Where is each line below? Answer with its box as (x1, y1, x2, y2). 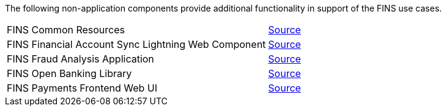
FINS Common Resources (7, 24, 125, 36)
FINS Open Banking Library (7, 67, 132, 79)
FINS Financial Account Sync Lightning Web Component (7, 38, 266, 50)
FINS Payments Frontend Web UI (7, 82, 158, 94)
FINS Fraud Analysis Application (7, 53, 154, 65)
